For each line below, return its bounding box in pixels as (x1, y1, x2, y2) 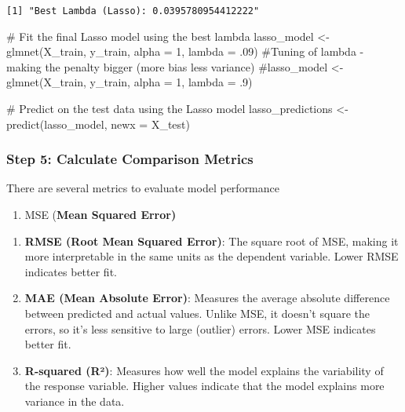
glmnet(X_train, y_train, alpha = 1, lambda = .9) (6, 74, 253, 90)
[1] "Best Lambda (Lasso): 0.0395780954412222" (6, 5, 260, 16)
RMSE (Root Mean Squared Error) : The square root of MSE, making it (24, 232, 399, 249)
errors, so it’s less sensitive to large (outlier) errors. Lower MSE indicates (24, 320, 376, 337)
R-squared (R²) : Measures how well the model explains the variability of (24, 362, 384, 378)
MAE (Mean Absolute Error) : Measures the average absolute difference (24, 290, 390, 306)
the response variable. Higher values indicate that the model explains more (24, 377, 385, 394)
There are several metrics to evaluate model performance (6, 180, 279, 196)
